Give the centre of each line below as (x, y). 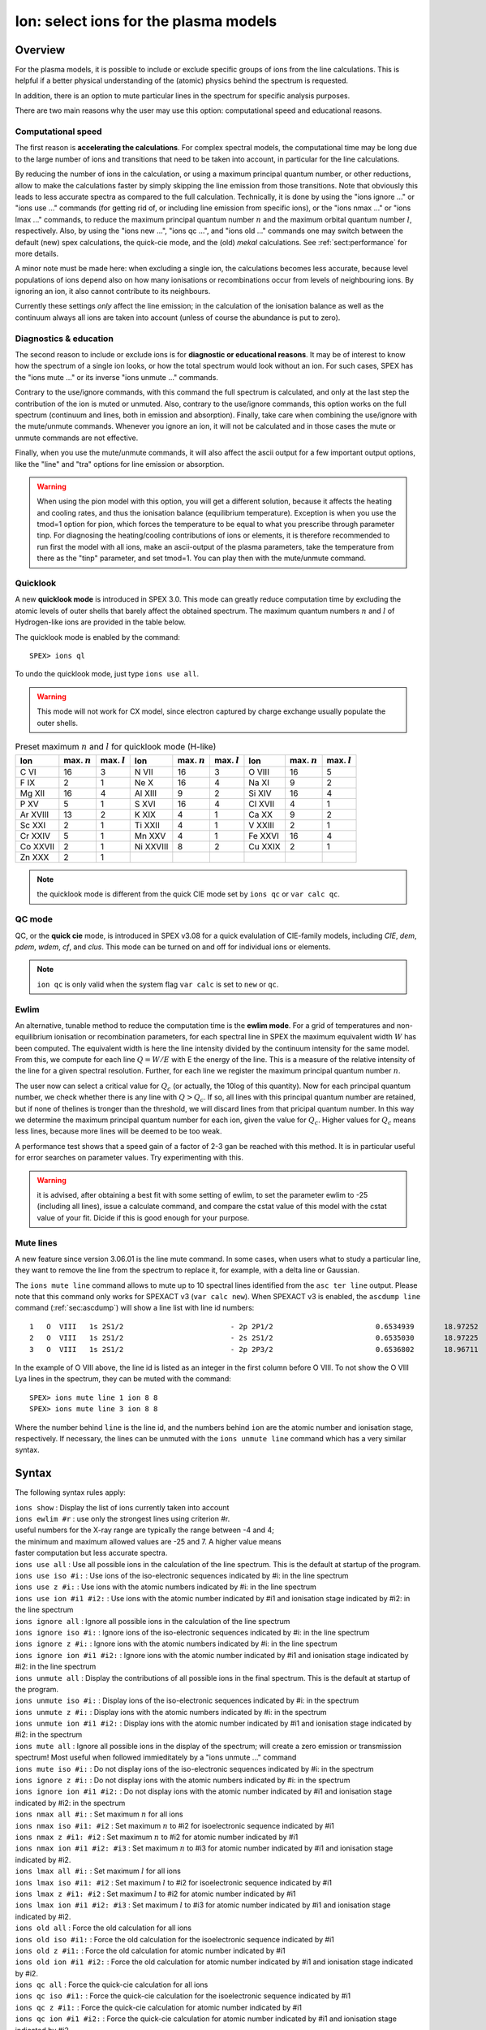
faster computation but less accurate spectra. (91, 1553)
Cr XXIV (35, 836)
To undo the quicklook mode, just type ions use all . (107, 674)
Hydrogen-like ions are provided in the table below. (101, 622)
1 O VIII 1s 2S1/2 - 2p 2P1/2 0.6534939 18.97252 (254, 1326)
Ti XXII (147, 826)
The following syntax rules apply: (70, 1492)
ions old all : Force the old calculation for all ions (103, 1928)
